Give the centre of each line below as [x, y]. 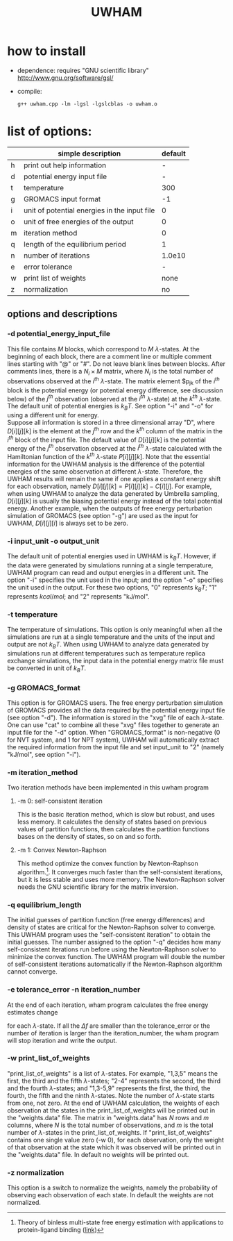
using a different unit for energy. [53, 415]
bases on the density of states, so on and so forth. [89, 837]
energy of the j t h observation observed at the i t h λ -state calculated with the [115, 447]
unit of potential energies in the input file [89, 210]
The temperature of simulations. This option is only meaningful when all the [115, 630]
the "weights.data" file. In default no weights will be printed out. [98, 1154]
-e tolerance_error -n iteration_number [74, 990]
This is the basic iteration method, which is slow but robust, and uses [116, 815]
